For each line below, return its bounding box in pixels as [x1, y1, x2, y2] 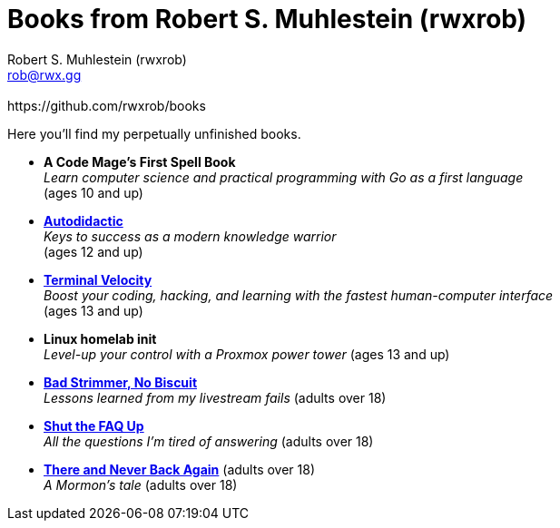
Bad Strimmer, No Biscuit [44, 374, 198, 390]
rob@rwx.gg [7, 66, 82, 83]
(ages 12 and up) [44, 243, 143, 259]
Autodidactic [44, 212, 123, 229]
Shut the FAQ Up [44, 417, 144, 434]
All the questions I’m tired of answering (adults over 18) [44, 433, 374, 449]
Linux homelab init [44, 330, 157, 347]
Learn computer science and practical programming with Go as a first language [44, 169, 524, 185]
